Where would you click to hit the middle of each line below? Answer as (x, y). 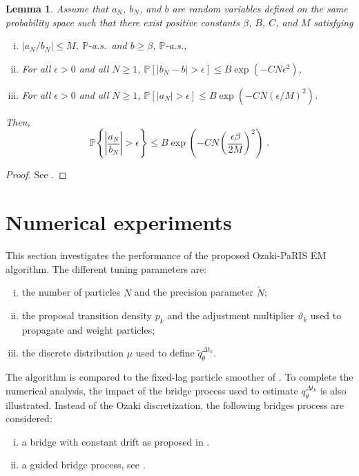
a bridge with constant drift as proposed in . (116, 441)
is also (333, 390)
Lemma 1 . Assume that (57, 8)
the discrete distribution (73, 353)
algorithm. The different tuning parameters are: (106, 268)
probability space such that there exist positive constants (123, 22)
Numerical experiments (119, 222)
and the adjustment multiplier (231, 315)
